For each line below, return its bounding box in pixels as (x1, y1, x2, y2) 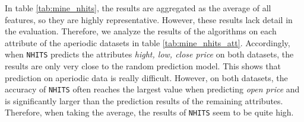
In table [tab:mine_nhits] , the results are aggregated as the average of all (5, 2, 271, 14)
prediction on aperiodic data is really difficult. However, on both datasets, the (5, 71, 288, 84)
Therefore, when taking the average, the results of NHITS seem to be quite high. (5, 106, 294, 118)
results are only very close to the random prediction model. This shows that (5, 60, 281, 72)
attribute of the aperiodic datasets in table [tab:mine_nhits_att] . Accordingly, (5, 36, 290, 49)
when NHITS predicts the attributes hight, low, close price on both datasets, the (5, 48, 294, 60)
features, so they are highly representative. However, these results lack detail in (5, 13, 293, 25)
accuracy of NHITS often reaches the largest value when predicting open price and (5, 83, 300, 95)
